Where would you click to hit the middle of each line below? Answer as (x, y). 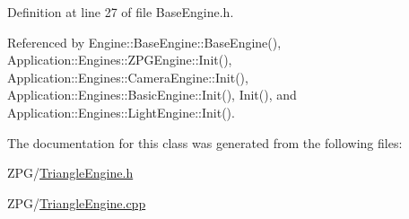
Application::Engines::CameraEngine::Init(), (128, 77)
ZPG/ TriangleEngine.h (70, 173)
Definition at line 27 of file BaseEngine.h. (121, 12)
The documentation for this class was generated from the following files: (205, 142)
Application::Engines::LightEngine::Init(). (121, 112)
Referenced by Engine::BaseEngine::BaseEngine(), (144, 42)
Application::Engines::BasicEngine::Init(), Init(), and (152, 95)
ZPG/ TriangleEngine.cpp (77, 202)
